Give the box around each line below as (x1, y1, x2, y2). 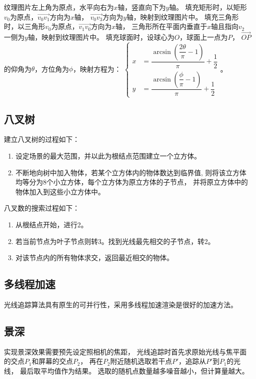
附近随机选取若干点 (110, 356, 172, 366)
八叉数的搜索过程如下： (4, 203, 79, 213)
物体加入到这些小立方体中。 (15, 186, 105, 196)
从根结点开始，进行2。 (15, 219, 88, 229)
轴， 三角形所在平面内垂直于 (115, 21, 207, 31)
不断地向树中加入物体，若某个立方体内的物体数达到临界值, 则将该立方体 (15, 167, 247, 177)
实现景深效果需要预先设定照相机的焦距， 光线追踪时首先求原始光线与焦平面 (4, 346, 247, 356)
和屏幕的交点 (31, 356, 73, 366)
